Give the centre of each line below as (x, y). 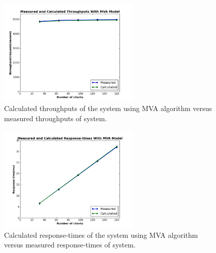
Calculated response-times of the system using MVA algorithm (101, 234)
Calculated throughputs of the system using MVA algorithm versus (108, 108)
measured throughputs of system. (56, 118)
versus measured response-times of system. (70, 245)
